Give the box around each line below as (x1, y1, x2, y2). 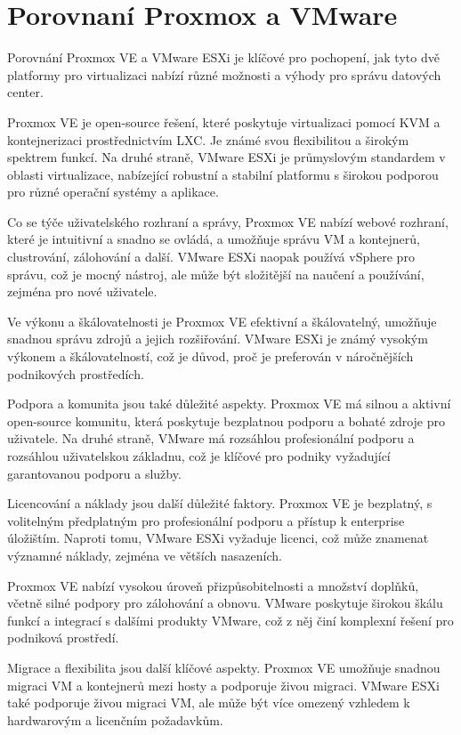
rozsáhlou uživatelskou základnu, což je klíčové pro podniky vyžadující (7, 447, 391, 464)
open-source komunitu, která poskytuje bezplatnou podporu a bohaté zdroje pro (7, 411, 445, 430)
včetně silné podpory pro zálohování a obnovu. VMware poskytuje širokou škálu (7, 594, 443, 612)
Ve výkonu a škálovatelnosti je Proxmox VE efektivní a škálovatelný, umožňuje (7, 311, 437, 330)
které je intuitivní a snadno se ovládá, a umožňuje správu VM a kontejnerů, (7, 230, 420, 248)
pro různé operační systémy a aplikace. (7, 182, 219, 201)
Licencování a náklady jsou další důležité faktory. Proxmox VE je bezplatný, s (7, 494, 433, 513)
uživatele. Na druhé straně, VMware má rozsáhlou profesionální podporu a (7, 429, 415, 448)
